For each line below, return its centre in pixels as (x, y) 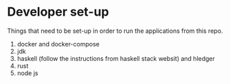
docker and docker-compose (58, 44)
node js (27, 73)
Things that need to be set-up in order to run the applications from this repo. (115, 31)
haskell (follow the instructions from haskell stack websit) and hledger (116, 58)
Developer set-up (58, 12)
